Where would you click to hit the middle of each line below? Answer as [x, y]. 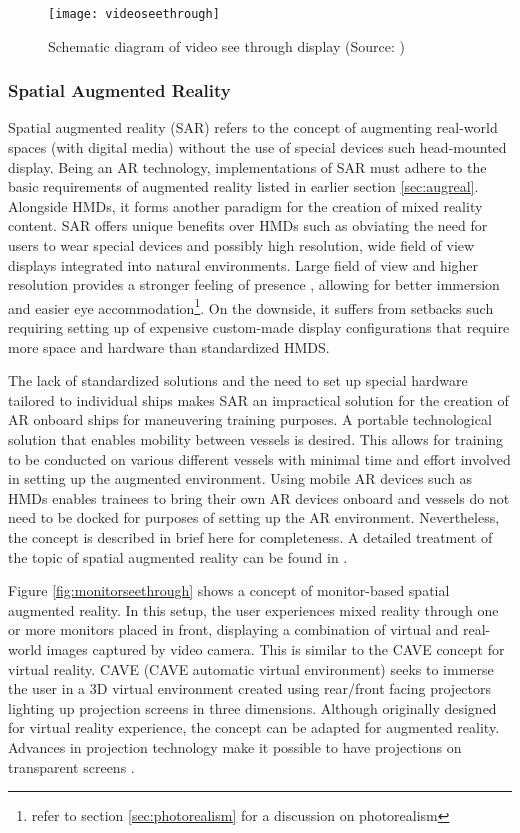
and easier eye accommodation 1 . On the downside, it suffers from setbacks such [251, 306]
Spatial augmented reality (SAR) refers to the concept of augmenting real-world [253, 127]
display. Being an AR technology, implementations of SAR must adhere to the [247, 166]
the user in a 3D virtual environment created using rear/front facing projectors [250, 688]
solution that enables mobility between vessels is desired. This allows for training [256, 439]
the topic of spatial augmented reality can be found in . [178, 556]
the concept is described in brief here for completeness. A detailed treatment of [250, 537]
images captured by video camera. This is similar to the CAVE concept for [275, 648]
